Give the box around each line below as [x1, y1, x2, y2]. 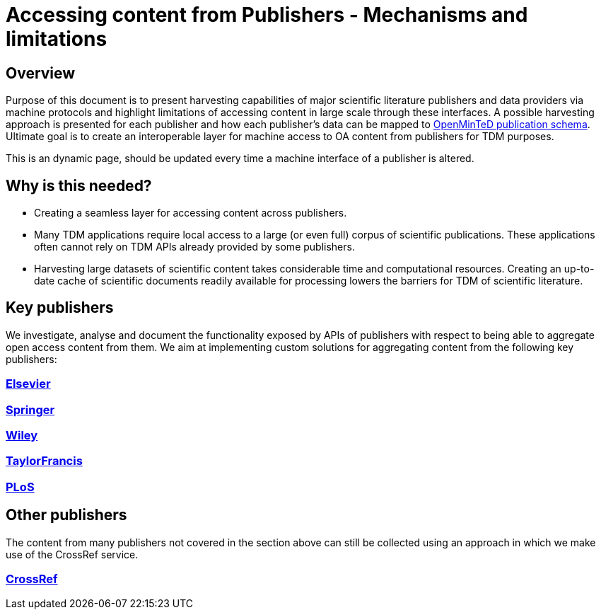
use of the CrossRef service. [6, 548, 139, 561]
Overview [6, 64, 76, 82]
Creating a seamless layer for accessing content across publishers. [34, 207, 347, 219]
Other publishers [6, 506, 127, 524]
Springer [6, 402, 55, 417]
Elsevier [6, 377, 51, 391]
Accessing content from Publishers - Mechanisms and [6, 3, 528, 27]
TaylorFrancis [6, 454, 83, 469]
